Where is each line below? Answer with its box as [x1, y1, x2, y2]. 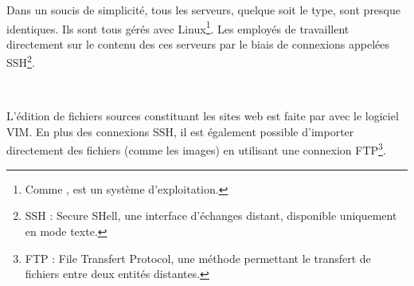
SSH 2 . [6, 52, 35, 71]
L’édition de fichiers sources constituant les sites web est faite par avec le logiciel [6, 108, 399, 124]
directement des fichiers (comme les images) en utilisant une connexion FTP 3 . [6, 139, 386, 159]
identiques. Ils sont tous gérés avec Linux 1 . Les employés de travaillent [6, 18, 350, 37]
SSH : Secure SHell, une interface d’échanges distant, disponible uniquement [25, 207, 397, 224]
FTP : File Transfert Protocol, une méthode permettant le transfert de [25, 249, 371, 266]
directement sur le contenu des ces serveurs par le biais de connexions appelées [6, 35, 390, 52]
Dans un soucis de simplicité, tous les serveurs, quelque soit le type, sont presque [6, 2, 400, 18]
